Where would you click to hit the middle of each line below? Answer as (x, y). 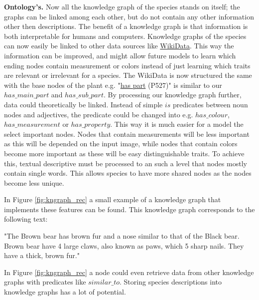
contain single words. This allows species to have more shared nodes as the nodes (128, 173)
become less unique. (34, 182)
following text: (26, 219)
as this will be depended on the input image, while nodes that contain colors (121, 144)
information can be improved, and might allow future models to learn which (120, 55)
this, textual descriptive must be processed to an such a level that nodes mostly (126, 163)
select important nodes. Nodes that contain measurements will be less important (127, 134)
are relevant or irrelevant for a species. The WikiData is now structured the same (128, 75)
